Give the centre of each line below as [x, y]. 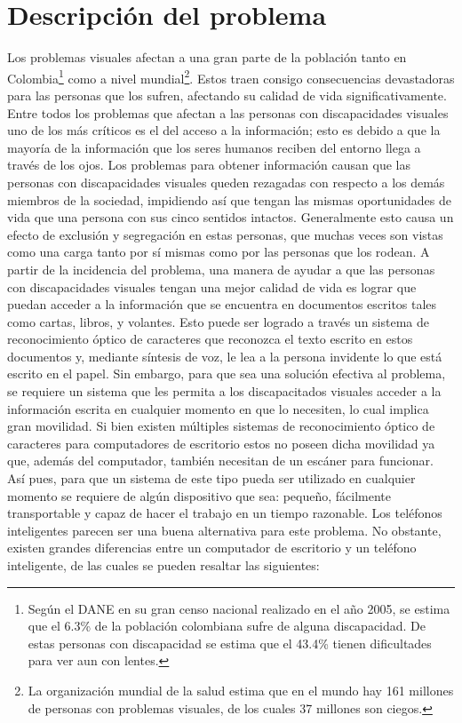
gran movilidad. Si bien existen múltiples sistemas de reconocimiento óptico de [221, 426]
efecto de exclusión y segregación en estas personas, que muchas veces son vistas [225, 234]
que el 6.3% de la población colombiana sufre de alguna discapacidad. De [227, 626]
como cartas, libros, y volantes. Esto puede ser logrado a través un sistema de [219, 321]
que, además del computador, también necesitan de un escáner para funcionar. [220, 461]
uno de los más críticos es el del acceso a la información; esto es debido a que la [224, 130]
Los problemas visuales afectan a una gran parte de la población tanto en [207, 57]
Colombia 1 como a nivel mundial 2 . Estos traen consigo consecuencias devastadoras [231, 76]
